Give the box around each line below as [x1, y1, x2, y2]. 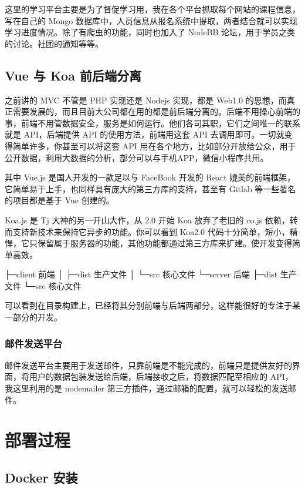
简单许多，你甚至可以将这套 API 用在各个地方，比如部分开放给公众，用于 [12, 139, 296, 152]
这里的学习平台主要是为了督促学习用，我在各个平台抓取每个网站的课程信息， [5, 3, 300, 15]
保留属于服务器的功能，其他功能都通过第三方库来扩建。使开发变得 [37, 237, 292, 249]
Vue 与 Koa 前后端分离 [5, 66, 141, 84]
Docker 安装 [5, 468, 78, 487]
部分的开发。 [12, 311, 62, 323]
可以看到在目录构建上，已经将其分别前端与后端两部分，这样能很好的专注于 [5, 299, 292, 312]
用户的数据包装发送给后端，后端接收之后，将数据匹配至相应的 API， [29, 370, 293, 383]
